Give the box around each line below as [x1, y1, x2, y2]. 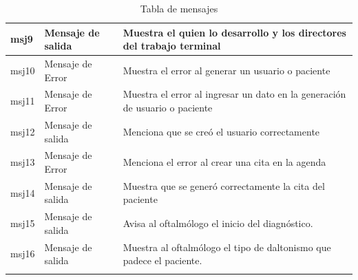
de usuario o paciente [123, 100, 213, 115]
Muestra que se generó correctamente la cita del [123, 178, 325, 193]
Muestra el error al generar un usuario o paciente [123, 63, 330, 77]
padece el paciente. [123, 253, 202, 268]
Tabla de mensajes [140, 1, 218, 15]
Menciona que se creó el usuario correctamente [123, 124, 320, 138]
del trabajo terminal [123, 39, 221, 53]
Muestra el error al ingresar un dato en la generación [123, 87, 346, 101]
